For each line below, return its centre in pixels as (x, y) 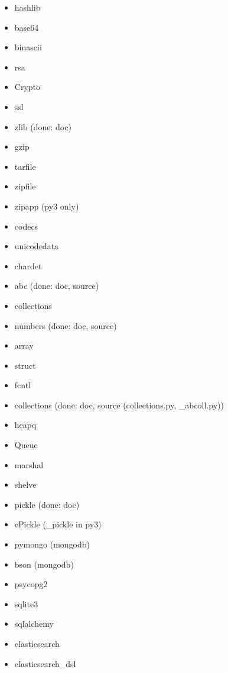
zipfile (25, 186)
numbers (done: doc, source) (66, 325)
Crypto (27, 87)
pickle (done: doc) (47, 504)
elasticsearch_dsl (45, 663)
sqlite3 (26, 603)
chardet (28, 265)
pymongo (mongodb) (52, 544)
